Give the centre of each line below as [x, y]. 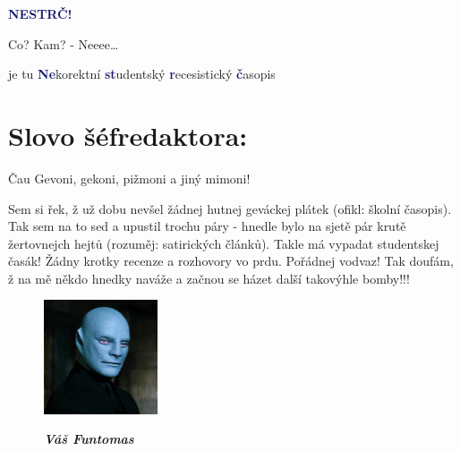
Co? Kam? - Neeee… [64, 43]
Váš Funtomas [89, 439]
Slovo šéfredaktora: [128, 135]
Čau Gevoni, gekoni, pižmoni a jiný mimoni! [129, 178]
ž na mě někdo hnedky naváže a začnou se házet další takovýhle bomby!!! [209, 278]
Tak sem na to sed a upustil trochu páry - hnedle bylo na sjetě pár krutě [207, 226]
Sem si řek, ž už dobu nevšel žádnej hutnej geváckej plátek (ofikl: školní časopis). [230, 208]
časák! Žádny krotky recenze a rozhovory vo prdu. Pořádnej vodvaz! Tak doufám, [231, 261]
